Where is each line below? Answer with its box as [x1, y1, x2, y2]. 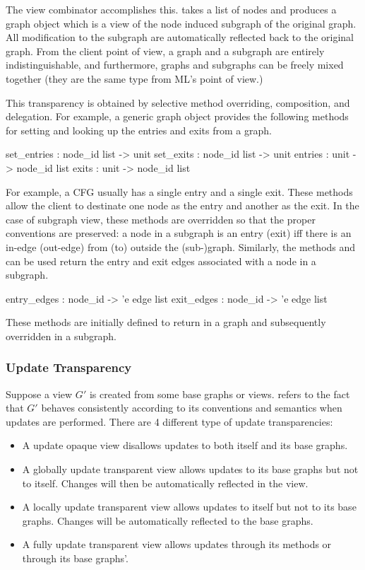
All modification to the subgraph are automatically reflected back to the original [6, 30, 354, 45]
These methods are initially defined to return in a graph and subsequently [6, 315, 326, 330]
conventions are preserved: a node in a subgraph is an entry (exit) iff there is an [6, 226, 352, 240]
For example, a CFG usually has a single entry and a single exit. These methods [6, 184, 353, 199]
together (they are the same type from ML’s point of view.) [6, 71, 263, 86]
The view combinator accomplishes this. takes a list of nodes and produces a [6, 2, 337, 16]
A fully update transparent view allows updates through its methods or [22, 537, 332, 552]
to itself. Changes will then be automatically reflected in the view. [22, 475, 309, 490]
